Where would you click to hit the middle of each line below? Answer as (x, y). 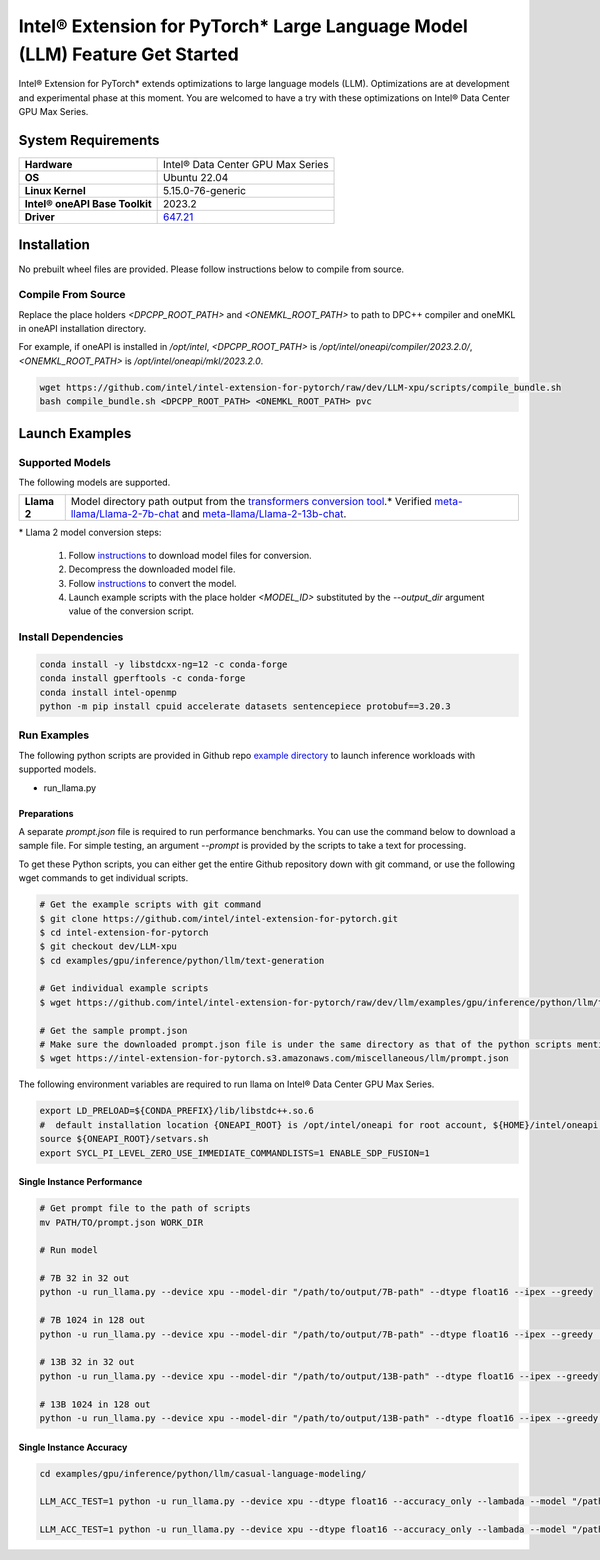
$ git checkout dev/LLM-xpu (108, 946)
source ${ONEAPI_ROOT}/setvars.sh (124, 1139)
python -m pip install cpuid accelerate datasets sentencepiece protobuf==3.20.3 (245, 706)
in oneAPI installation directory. (82, 329)
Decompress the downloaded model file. (152, 569)
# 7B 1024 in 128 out (92, 1320)
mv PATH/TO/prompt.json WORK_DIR (121, 1222)
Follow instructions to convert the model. (152, 583)
